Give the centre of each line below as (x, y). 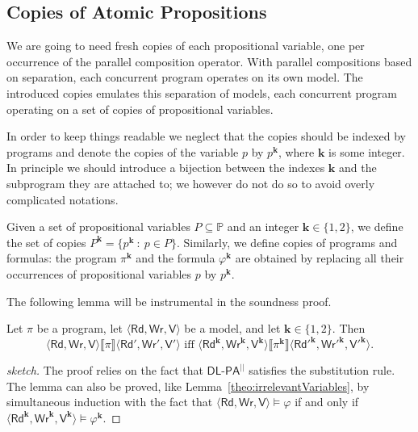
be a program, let (79, 328)
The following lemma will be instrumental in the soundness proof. (169, 301)
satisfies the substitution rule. (322, 370)
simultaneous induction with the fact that (110, 402)
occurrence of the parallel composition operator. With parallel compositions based (209, 61)
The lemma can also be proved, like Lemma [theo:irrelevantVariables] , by (188, 386)
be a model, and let (232, 328)
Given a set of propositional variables (98, 226)
